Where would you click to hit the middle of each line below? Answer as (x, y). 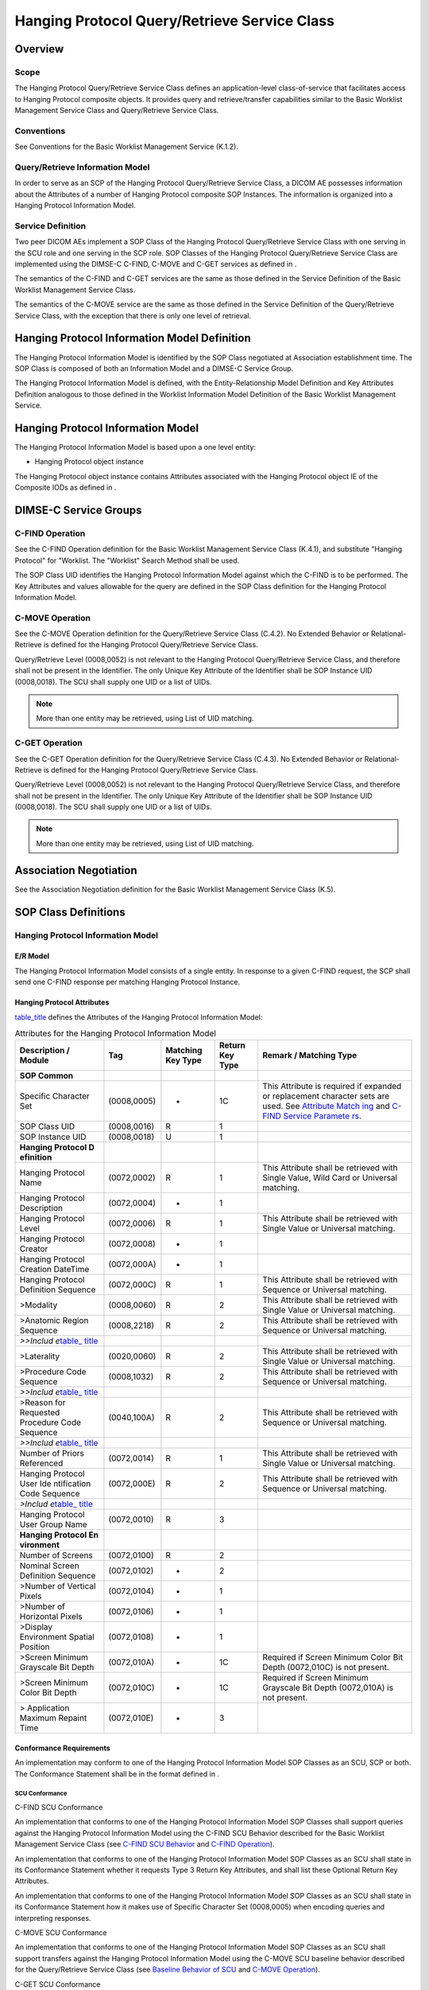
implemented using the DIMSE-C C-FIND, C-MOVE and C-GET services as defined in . (156, 264)
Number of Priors (52, 1453)
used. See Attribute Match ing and (327, 1106)
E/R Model (32, 956)
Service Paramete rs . (322, 1116)
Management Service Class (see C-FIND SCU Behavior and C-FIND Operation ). (145, 1844)
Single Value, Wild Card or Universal (330, 1178)
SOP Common (46, 1076)
